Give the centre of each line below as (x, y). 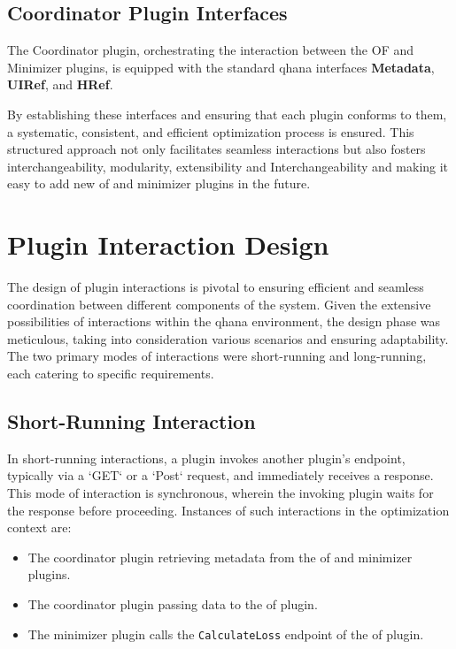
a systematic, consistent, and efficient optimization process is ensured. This (211, 131)
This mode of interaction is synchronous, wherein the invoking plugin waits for (220, 493)
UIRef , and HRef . (60, 84)
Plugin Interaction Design (168, 244)
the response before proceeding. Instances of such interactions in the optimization (228, 510)
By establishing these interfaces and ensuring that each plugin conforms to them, (227, 114)
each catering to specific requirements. (111, 374)
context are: (39, 527)
